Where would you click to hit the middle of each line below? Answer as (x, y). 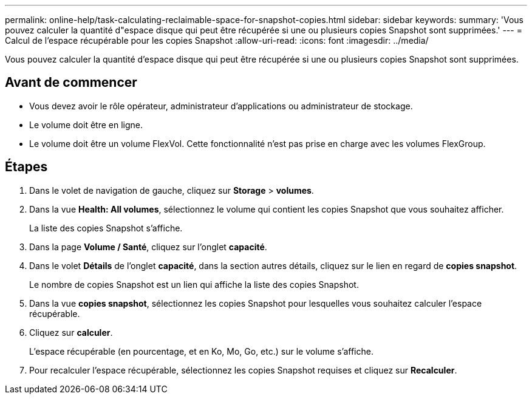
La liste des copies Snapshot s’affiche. (106, 228)
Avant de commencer (71, 83)
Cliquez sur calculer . (71, 332)
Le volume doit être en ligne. (86, 124)
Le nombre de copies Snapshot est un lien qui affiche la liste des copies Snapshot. (194, 284)
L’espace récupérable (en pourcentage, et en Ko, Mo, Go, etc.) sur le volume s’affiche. (201, 351)
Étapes (26, 167)
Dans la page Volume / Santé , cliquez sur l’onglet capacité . (148, 247)
